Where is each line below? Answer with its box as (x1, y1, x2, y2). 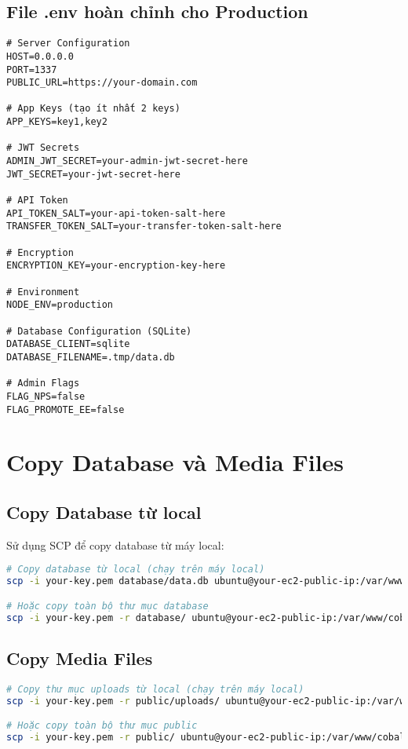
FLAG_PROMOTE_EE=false (6, 404, 125, 415)
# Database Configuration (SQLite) (6, 325, 192, 337)
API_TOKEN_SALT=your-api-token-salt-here (6, 207, 226, 219)
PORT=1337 (6, 64, 57, 75)
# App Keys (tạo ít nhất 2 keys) (6, 103, 180, 115)
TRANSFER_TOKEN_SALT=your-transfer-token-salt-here (6, 221, 282, 232)
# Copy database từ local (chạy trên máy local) (6, 564, 265, 575)
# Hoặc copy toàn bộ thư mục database (6, 600, 209, 612)
